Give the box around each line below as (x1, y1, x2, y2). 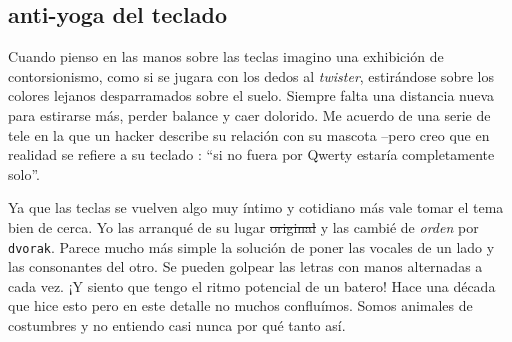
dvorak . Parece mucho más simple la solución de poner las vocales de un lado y (8, 236, 495, 257)
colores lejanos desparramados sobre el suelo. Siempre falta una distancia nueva (8, 85, 495, 106)
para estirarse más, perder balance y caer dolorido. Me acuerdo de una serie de (8, 104, 491, 125)
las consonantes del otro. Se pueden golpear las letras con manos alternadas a (8, 256, 483, 277)
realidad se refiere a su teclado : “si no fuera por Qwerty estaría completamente (8, 144, 495, 165)
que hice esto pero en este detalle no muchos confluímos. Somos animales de (8, 295, 473, 316)
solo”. (8, 163, 40, 184)
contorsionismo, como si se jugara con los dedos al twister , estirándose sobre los (8, 65, 494, 86)
